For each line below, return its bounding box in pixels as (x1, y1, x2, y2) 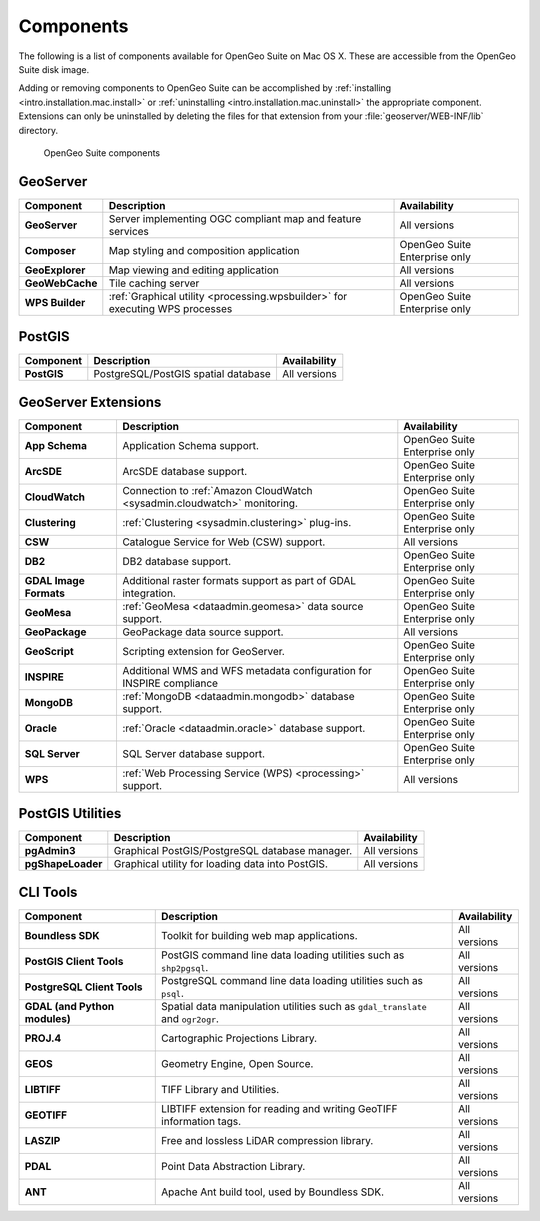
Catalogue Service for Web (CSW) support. (121, 535, 326, 549)
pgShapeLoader (24, 857, 103, 871)
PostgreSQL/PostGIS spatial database (93, 367, 272, 381)
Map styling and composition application (108, 243, 300, 257)
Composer (24, 243, 76, 257)
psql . (161, 986, 184, 1000)
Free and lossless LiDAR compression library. (161, 1133, 374, 1147)
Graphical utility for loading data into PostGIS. (113, 857, 329, 871)
